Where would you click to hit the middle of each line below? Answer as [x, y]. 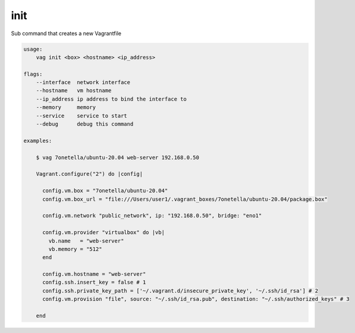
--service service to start [81, 116]
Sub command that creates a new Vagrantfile [66, 33]
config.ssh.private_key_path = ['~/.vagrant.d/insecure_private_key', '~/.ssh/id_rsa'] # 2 [180, 291]
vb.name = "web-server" [86, 241]
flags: [33, 74]
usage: [33, 49]
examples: [38, 141]
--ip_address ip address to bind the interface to [111, 99]
